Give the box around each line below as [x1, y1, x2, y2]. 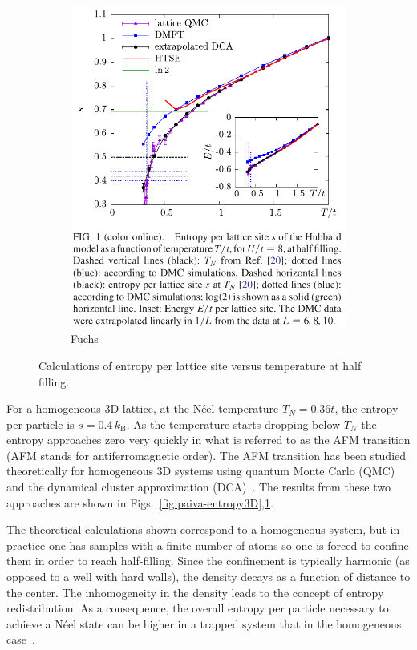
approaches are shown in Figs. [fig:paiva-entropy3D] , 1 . [6, 494, 273, 511]
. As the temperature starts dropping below [126, 415, 341, 432]
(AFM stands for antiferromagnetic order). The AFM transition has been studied [6, 446, 407, 463]
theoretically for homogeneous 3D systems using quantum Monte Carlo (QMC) [6, 462, 395, 479]
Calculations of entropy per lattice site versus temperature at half [38, 357, 362, 373]
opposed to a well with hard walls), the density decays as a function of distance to [6, 568, 411, 585]
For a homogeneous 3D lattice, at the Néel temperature [6, 400, 279, 417]
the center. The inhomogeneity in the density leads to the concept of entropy [6, 583, 384, 600]
